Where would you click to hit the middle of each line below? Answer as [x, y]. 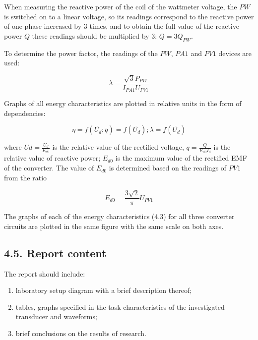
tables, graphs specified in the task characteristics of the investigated [120, 307]
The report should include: [45, 273]
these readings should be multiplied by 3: [95, 35]
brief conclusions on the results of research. [81, 333]
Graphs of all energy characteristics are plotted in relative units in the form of [123, 103]
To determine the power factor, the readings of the [81, 53]
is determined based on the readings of [168, 168]
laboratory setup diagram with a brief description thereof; [104, 290]
